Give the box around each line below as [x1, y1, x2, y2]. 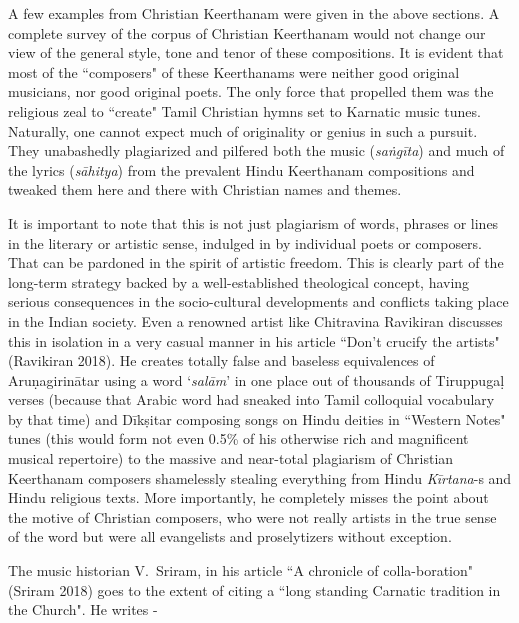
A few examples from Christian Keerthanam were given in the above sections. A [8, 3, 500, 23]
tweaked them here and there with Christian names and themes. [8, 179, 402, 200]
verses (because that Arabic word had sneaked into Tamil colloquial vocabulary [8, 389, 495, 410]
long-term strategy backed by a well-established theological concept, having [8, 271, 470, 292]
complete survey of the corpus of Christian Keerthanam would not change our [8, 22, 486, 43]
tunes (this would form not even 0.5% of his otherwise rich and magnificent [8, 428, 469, 449]
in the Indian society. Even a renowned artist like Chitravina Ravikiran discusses [8, 310, 503, 331]
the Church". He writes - [8, 599, 158, 620]
